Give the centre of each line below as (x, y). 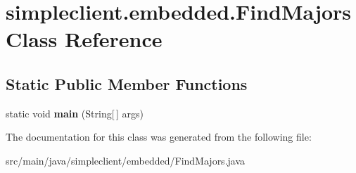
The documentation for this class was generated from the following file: (159, 137)
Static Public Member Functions (127, 83)
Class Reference (84, 39)
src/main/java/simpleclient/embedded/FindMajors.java (126, 160)
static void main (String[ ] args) (75, 113)
